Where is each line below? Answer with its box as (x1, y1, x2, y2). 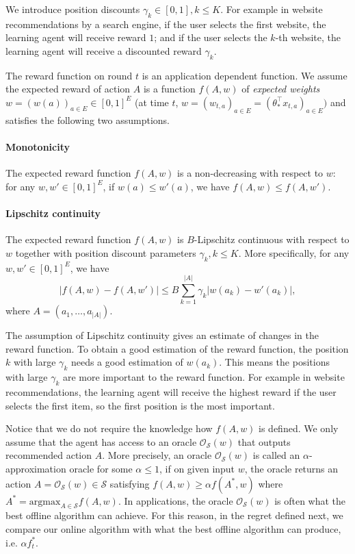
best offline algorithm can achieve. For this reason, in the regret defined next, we (5, 508, 343, 522)
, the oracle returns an (244, 462, 339, 475)
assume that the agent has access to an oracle (5, 434, 197, 449)
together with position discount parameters (15, 245, 196, 260)
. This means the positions (219, 355, 330, 369)
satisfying (109, 476, 150, 490)
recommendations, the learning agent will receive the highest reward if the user (5, 385, 337, 399)
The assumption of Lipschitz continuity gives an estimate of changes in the (5, 328, 319, 342)
